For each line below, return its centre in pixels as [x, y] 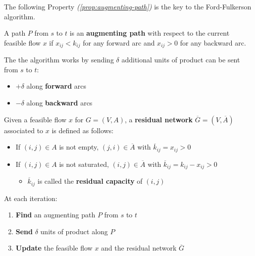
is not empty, [79, 147]
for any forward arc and [119, 42]
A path [15, 33]
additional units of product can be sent [181, 60]
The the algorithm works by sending [59, 60]
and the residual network [139, 248]
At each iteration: [31, 198]
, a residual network [159, 119]
